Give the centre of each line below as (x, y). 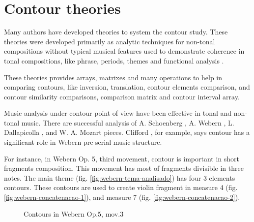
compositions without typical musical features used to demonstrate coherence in (124, 51)
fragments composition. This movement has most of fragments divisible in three (124, 168)
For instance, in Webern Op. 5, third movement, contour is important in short (122, 158)
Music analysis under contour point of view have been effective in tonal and (118, 113)
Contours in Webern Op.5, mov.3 (74, 213)
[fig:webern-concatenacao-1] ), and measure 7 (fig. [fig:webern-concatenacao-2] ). (122, 197)
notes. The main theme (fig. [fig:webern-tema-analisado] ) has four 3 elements (120, 177)
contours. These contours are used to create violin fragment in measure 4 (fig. (121, 187)
